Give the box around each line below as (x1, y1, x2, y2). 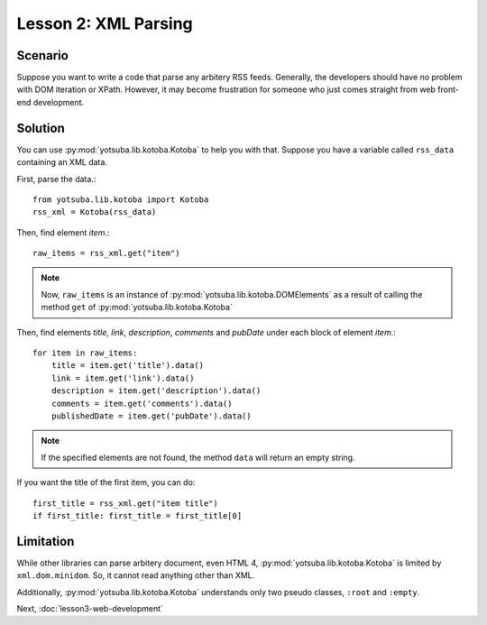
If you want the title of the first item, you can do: (16, 477, 196, 488)
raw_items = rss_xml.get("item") (32, 248, 180, 259)
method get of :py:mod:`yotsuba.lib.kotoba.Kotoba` (41, 302, 234, 313)
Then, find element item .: (16, 226, 110, 238)
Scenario (16, 48, 69, 63)
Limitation (16, 533, 75, 549)
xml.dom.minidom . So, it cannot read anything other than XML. (16, 570, 255, 581)
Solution (16, 120, 65, 135)
